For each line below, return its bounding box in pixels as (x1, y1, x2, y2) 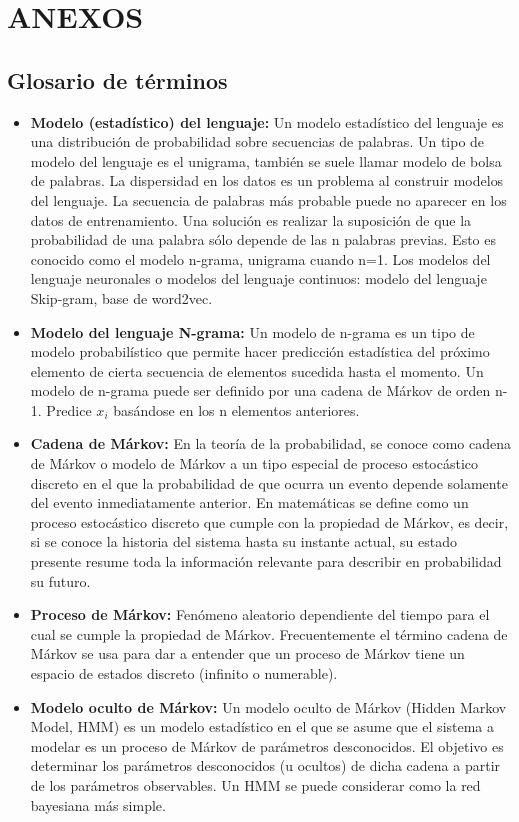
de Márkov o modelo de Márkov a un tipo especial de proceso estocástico (30, 453, 479, 474)
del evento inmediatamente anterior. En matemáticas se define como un (30, 492, 469, 513)
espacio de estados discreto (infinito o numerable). (30, 663, 338, 684)
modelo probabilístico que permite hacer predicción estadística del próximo (30, 341, 490, 362)
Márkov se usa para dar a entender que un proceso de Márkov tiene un (30, 643, 465, 664)
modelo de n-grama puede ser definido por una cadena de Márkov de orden (30, 380, 491, 401)
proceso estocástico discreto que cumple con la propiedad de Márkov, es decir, (30, 511, 509, 532)
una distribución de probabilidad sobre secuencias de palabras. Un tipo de (30, 131, 485, 152)
